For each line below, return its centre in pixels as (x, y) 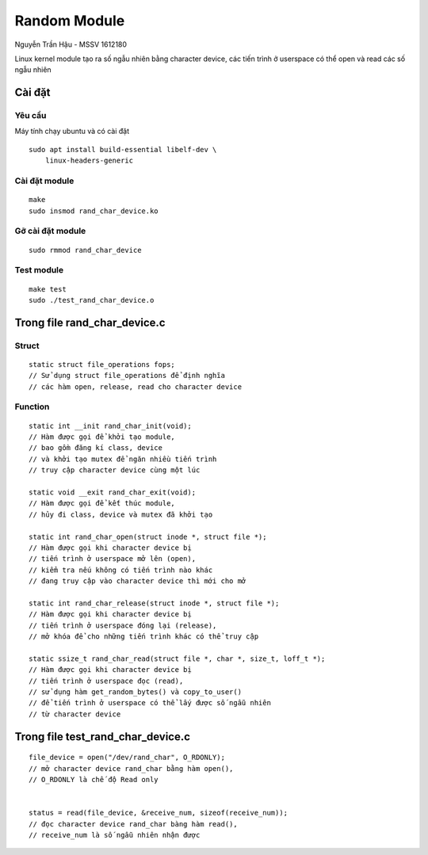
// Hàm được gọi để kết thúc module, (102, 504)
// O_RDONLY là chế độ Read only (94, 779)
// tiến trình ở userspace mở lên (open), (113, 559)
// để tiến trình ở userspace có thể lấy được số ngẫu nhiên (150, 703)
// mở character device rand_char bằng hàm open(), (131, 768)
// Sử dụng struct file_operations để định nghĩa (127, 376)
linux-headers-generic (89, 161)
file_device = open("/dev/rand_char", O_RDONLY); (127, 758)
